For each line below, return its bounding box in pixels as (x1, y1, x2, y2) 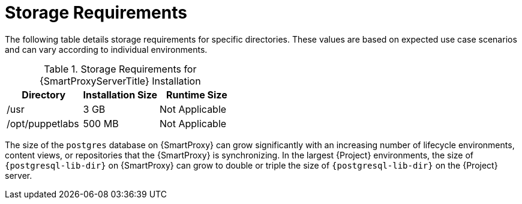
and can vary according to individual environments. (5, 44, 208, 55)
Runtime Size (166, 88, 227, 101)
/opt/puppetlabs (7, 117, 79, 130)
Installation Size (83, 88, 158, 101)
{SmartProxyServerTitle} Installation (39, 74, 201, 87)
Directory (22, 88, 66, 101)
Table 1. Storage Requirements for (44, 62, 197, 75)
